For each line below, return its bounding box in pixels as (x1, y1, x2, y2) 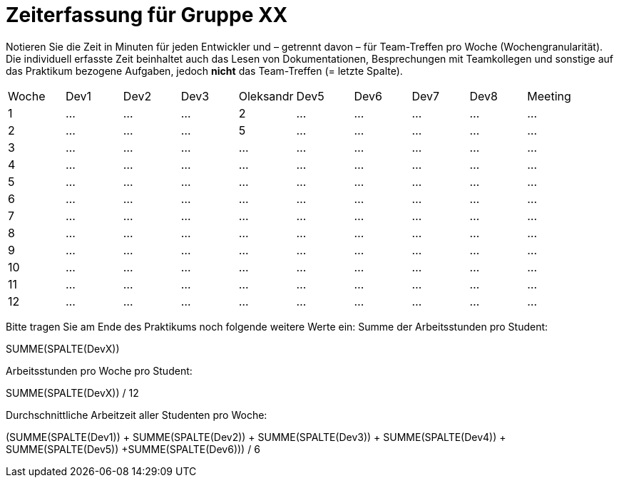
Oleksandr (238, 88, 294, 103)
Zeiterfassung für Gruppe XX (6, 3, 288, 27)
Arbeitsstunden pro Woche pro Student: (6, 364, 193, 377)
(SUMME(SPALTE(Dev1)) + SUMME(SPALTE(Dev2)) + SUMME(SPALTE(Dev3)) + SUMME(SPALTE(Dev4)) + (6, 430, 506, 443)
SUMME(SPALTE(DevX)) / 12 (6, 386, 139, 399)
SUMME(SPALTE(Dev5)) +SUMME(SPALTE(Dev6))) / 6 (6, 442, 260, 455)
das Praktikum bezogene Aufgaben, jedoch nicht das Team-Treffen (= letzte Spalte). (6, 64, 403, 77)
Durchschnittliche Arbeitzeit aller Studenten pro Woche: (6, 408, 267, 421)
